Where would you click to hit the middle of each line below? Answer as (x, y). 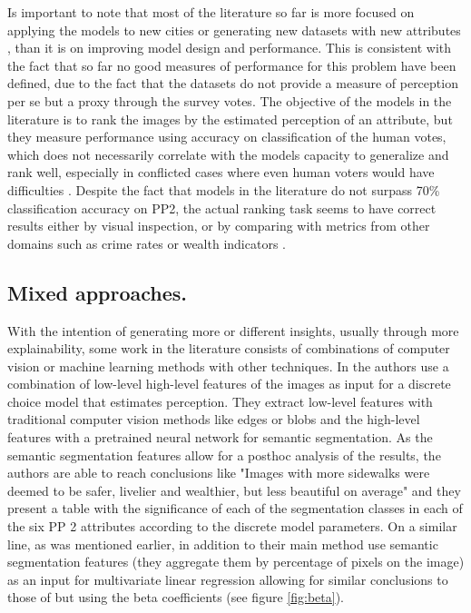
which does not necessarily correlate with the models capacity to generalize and (228, 154)
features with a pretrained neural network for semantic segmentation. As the (220, 437)
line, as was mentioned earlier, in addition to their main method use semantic (223, 544)
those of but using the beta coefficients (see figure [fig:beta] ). (176, 597)
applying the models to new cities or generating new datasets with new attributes (234, 30)
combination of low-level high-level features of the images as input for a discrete (229, 384)
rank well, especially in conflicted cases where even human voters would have (221, 172)
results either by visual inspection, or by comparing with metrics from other (219, 226)
